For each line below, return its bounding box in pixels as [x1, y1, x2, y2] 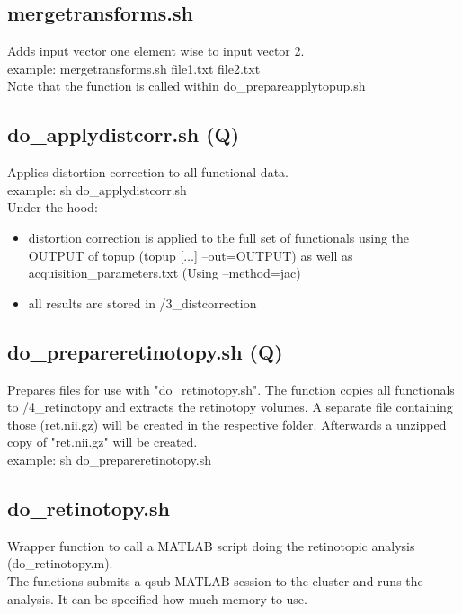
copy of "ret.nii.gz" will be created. [7, 432, 198, 451]
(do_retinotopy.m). [7, 554, 113, 573]
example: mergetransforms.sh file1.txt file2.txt [7, 58, 261, 77]
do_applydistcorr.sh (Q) [7, 120, 240, 148]
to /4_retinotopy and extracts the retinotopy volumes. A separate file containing [7, 397, 453, 416]
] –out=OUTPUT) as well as [194, 245, 353, 264]
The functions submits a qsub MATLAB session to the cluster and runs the [7, 571, 423, 590]
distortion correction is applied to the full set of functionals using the [28, 227, 410, 246]
